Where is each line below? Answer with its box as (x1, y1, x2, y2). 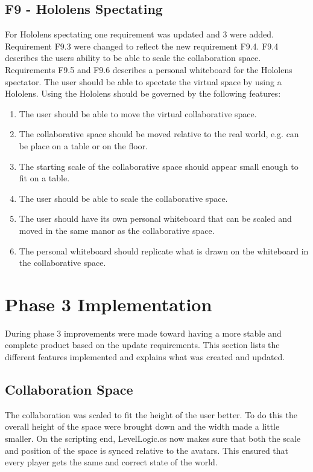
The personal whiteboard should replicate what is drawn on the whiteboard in (19, 244, 309, 257)
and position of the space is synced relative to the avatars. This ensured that (5, 444, 289, 456)
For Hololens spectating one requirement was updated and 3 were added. (5, 28, 274, 40)
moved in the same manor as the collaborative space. (19, 224, 215, 236)
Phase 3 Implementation (5, 291, 212, 316)
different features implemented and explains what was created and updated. (5, 351, 285, 363)
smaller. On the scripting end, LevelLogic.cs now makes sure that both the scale (5, 432, 301, 444)
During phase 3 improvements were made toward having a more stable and (5, 326, 282, 339)
